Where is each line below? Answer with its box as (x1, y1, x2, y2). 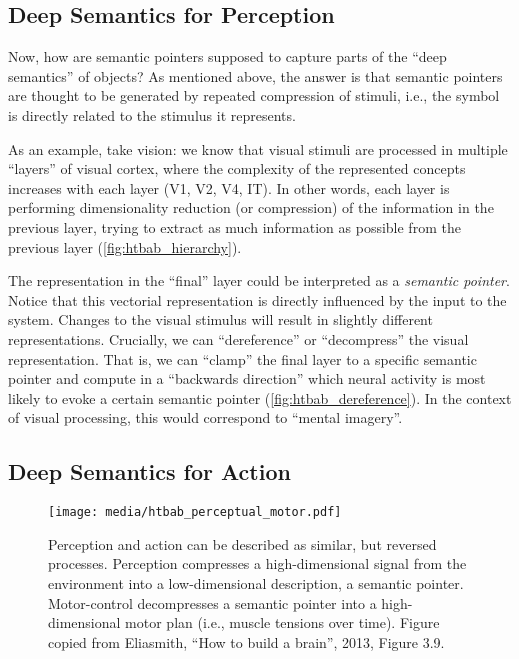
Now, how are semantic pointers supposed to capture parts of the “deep (8, 46, 447, 67)
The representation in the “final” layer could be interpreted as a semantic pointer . (8, 270, 510, 291)
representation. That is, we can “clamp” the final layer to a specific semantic (8, 348, 477, 369)
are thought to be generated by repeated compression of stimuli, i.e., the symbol (8, 85, 500, 106)
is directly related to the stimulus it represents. (8, 104, 296, 125)
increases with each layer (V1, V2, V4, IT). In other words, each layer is (8, 177, 450, 198)
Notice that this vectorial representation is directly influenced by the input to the (8, 289, 507, 310)
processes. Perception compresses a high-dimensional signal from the (48, 553, 467, 574)
